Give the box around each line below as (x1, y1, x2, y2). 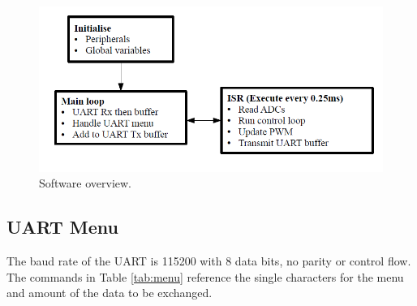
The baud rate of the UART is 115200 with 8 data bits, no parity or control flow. (6, 252, 411, 269)
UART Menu (6, 214, 118, 239)
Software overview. (39, 175, 132, 192)
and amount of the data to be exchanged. (6, 284, 213, 301)
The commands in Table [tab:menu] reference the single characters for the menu (6, 268, 404, 285)
